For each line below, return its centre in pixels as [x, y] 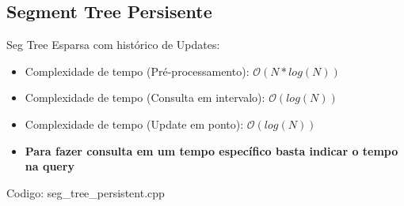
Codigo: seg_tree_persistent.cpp [86, 192]
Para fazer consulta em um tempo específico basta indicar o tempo [212, 150]
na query [50, 166]
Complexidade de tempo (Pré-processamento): [137, 71]
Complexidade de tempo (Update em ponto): [134, 124]
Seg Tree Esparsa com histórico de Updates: [113, 45]
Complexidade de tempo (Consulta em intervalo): [145, 97]
